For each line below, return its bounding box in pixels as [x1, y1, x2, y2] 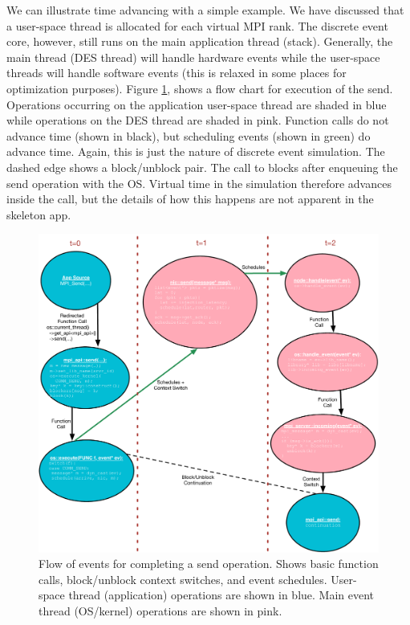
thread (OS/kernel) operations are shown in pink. [39, 602, 282, 619]
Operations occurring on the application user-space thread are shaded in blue [6, 96, 387, 112]
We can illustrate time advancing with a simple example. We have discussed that [6, 2, 404, 18]
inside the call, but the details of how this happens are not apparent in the [6, 190, 374, 207]
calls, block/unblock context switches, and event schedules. [39, 570, 327, 587]
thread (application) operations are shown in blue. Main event [68, 586, 375, 603]
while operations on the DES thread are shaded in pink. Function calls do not [6, 112, 389, 129]
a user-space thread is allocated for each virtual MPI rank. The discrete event [6, 17, 388, 34]
